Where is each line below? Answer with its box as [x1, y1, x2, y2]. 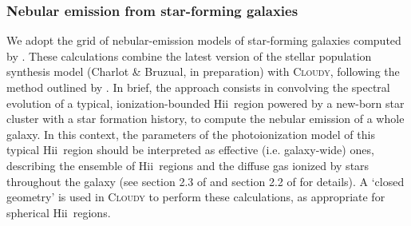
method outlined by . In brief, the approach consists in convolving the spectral [6, 79, 390, 95]
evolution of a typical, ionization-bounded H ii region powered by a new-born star [6, 94, 405, 111]
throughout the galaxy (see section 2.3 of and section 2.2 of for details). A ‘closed [6, 172, 405, 189]
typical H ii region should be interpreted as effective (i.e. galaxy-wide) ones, [6, 141, 374, 158]
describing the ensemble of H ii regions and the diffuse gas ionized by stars [6, 157, 370, 173]
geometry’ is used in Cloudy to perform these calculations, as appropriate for [6, 188, 385, 205]
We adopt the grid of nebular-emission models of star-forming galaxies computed [6, 32, 401, 49]
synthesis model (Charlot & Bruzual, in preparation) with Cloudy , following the [6, 63, 400, 80]
